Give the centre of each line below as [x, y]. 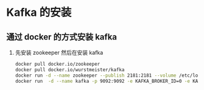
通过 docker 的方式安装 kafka [62, 37]
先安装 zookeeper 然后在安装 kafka [59, 53]
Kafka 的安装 [39, 12]
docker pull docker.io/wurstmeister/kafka [70, 70]
